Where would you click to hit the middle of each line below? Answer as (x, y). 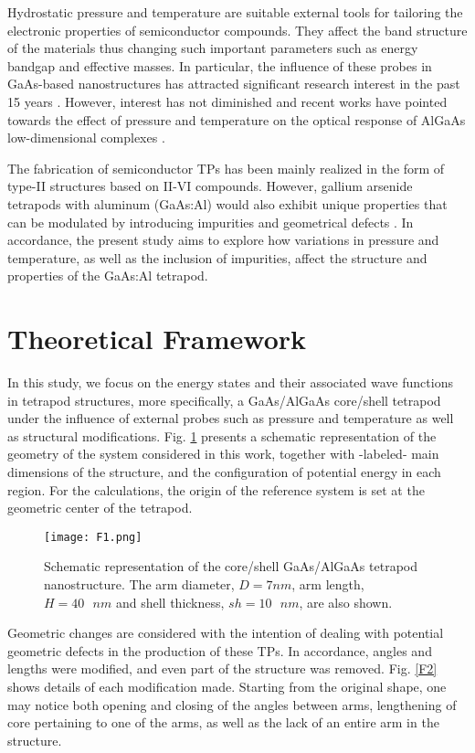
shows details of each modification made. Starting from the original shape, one (227, 686)
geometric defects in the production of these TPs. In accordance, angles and (220, 650)
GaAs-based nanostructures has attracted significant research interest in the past (234, 84)
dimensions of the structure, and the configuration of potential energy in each (224, 472)
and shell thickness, (170, 602)
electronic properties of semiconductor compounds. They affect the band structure (237, 30)
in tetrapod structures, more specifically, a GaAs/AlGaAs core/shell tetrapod (224, 400)
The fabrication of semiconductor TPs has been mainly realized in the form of (226, 168)
